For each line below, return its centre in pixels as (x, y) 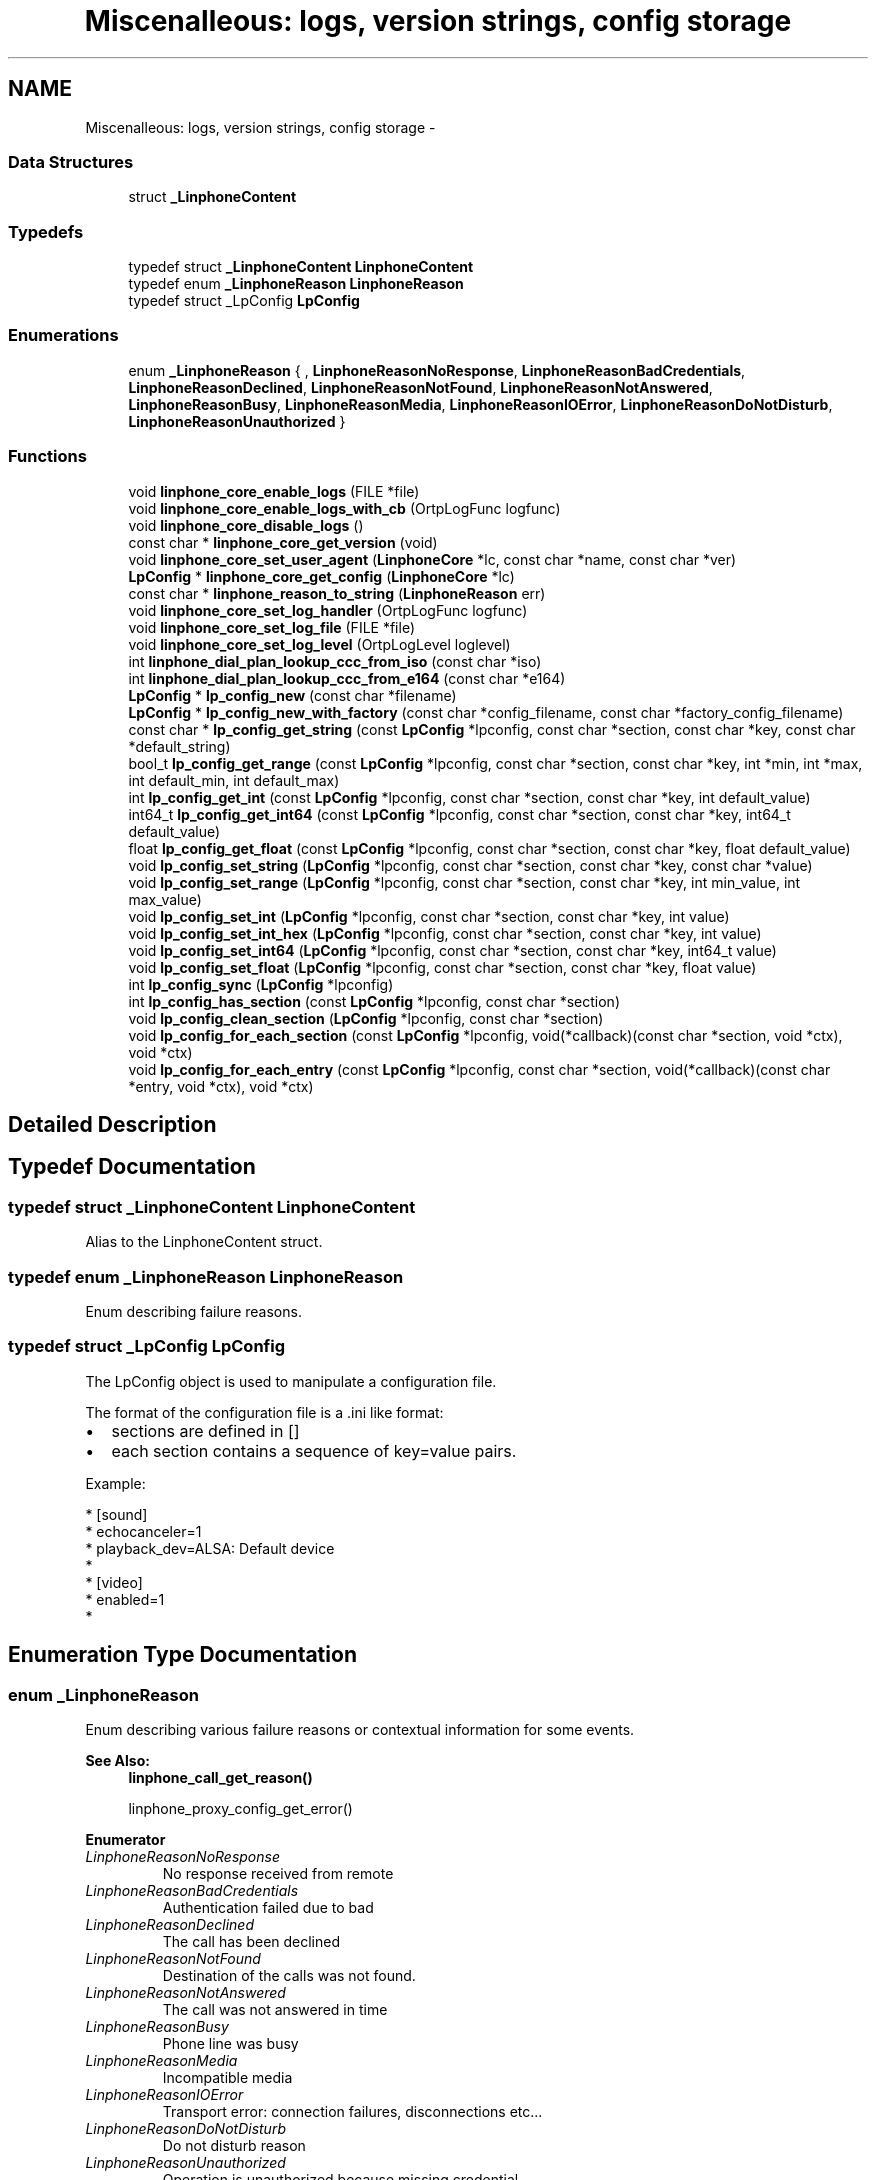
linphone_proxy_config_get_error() (240, 1808)
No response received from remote (278, 1873)
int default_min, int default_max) (234, 780)
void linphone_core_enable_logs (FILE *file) (274, 491)
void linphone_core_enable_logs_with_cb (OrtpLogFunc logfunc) (344, 508)
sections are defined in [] (205, 1430)
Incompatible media (227, 2077)
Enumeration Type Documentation (182, 1655)
